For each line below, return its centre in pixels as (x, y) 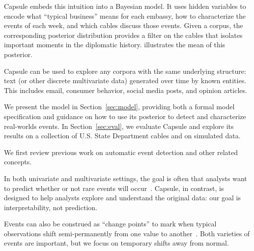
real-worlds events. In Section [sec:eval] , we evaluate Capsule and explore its (119, 126)
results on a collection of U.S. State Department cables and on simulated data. (122, 136)
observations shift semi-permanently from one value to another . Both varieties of (127, 233)
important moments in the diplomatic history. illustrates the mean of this (115, 45)
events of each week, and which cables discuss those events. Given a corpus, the (124, 25)
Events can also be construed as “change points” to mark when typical (110, 224)
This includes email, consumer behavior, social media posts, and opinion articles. (126, 90)
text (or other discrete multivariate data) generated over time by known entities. (125, 80)
